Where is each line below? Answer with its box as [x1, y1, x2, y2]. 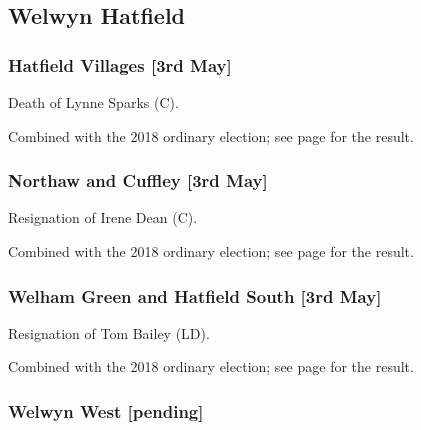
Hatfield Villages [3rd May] [8, 52, 232, 77]
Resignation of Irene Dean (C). [8, 207, 198, 228]
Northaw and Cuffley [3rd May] [8, 168, 268, 193]
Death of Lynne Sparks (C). [8, 92, 179, 112]
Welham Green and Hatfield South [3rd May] [8, 283, 382, 308]
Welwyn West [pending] [8, 398, 204, 423]
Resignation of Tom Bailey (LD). [8, 322, 210, 343]
